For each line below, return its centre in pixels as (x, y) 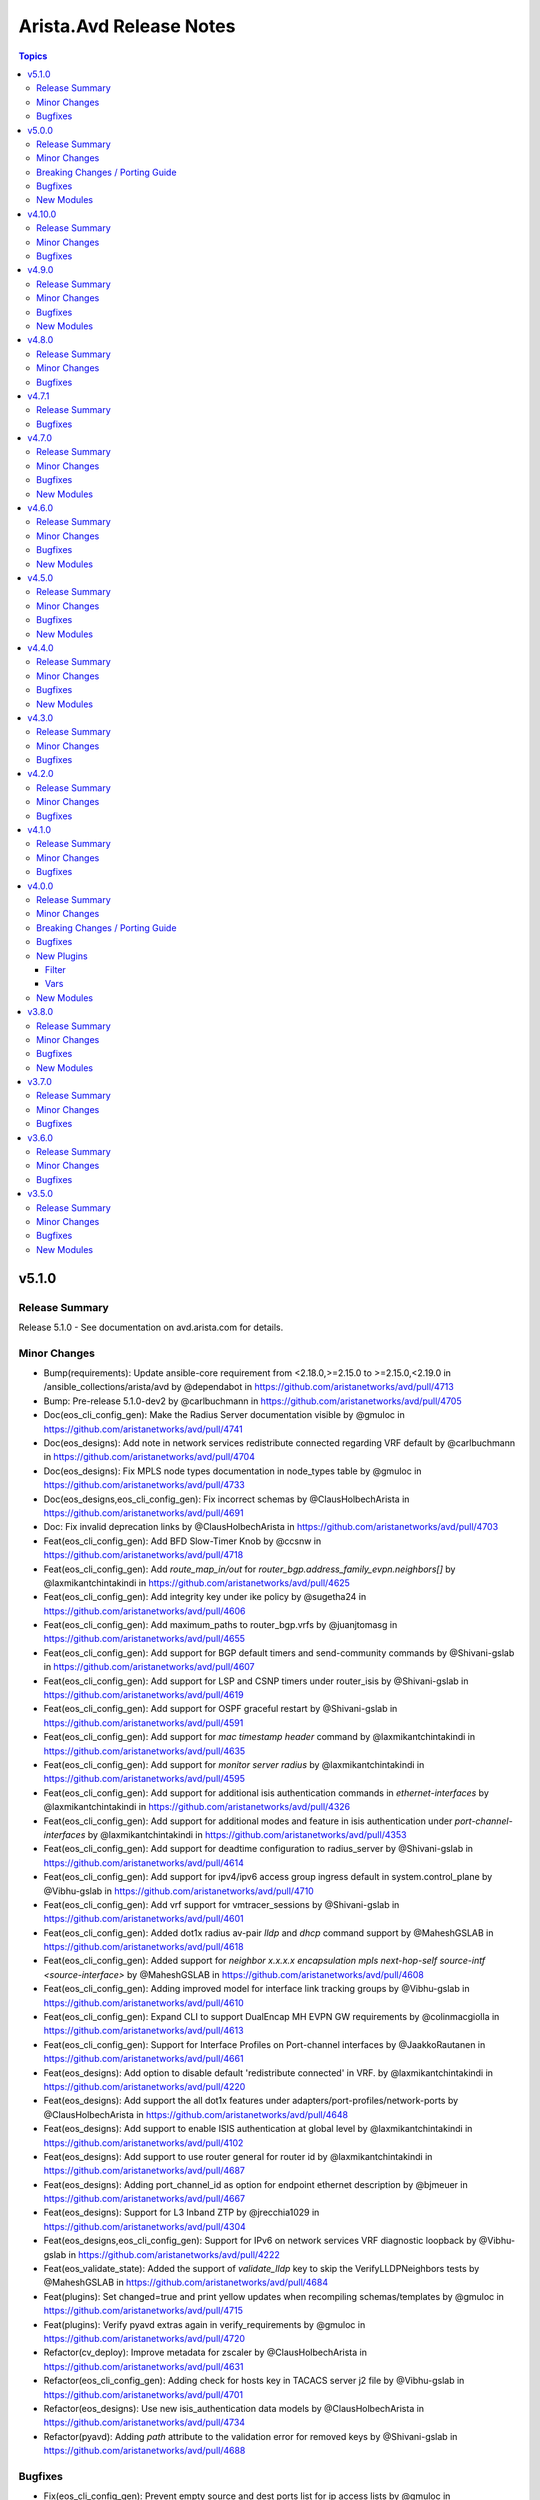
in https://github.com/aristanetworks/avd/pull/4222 (174, 2254)
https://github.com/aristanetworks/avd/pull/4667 (144, 2199)
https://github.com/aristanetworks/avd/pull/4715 (143, 2311)
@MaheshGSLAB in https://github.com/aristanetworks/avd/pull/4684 (186, 2282)
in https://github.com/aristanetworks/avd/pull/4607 (149, 1667)
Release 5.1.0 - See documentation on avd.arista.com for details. (151, 1327)
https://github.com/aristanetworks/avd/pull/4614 (143, 1862)
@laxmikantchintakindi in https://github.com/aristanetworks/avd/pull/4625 (196, 1582)
